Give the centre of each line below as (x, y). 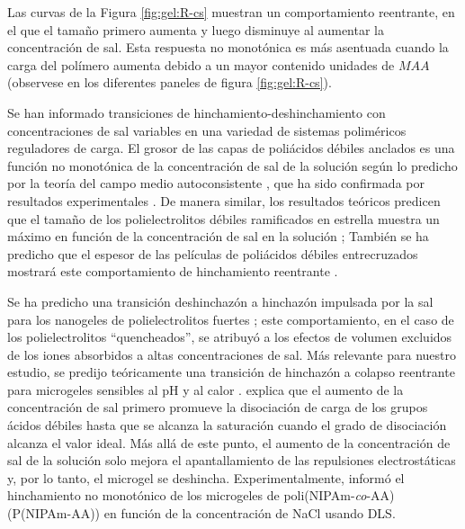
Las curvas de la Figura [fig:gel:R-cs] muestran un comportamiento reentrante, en (231, 12)
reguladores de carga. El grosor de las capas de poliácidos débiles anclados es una (231, 148)
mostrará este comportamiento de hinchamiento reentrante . (173, 271)
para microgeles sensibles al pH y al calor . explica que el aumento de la (206, 389)
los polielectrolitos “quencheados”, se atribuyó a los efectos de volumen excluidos (230, 337)
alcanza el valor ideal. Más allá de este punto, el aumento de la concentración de (229, 442)
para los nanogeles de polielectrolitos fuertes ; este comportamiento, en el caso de (231, 319)
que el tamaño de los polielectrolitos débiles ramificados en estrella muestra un (224, 218)
